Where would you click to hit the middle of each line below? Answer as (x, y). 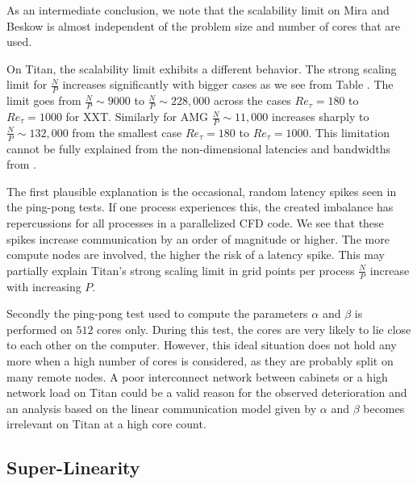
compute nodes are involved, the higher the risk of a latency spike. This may (196, 255)
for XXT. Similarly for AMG (137, 117)
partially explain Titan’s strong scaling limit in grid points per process (181, 270)
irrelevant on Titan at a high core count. (106, 424)
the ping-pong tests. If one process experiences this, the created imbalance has (200, 207)
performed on (40, 329)
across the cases (252, 100)
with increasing (44, 286)
